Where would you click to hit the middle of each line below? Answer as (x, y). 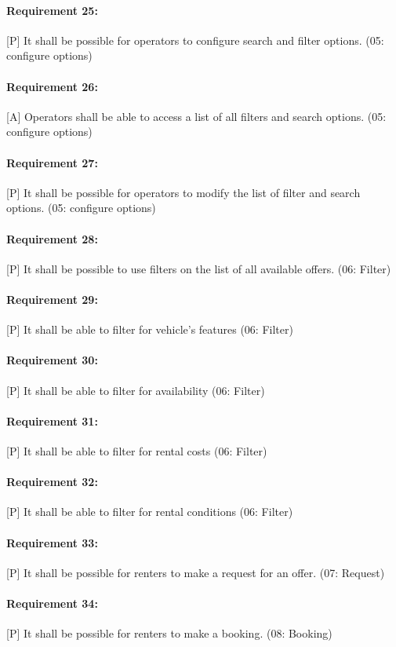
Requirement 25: (52, 10)
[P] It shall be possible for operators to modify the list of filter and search (183, 192)
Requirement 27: (52, 162)
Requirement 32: (52, 482)
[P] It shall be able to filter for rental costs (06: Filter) (137, 450)
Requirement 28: (52, 238)
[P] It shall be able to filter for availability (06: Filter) (136, 390)
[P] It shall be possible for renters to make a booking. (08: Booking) (169, 633)
